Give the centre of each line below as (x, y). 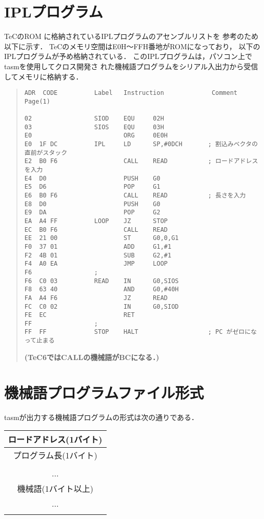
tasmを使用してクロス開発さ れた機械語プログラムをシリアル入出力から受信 (131, 66)
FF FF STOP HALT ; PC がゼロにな (140, 332)
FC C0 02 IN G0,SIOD (101, 306)
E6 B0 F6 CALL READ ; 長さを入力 (135, 195)
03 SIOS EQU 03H (94, 127)
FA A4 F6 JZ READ (96, 298)
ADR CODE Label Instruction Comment (131, 93)
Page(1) (37, 101)
